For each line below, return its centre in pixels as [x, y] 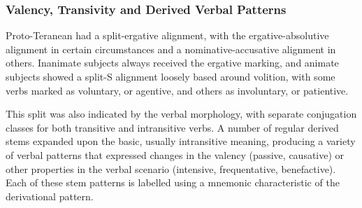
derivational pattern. [50, 196]
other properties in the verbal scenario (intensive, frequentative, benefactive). [171, 168]
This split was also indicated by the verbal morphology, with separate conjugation [181, 114]
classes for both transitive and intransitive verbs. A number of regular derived [172, 127]
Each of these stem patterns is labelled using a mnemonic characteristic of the [173, 182]
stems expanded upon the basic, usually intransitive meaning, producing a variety [181, 141]
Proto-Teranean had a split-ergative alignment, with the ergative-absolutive [167, 35]
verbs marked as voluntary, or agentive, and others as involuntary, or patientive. [177, 90]
